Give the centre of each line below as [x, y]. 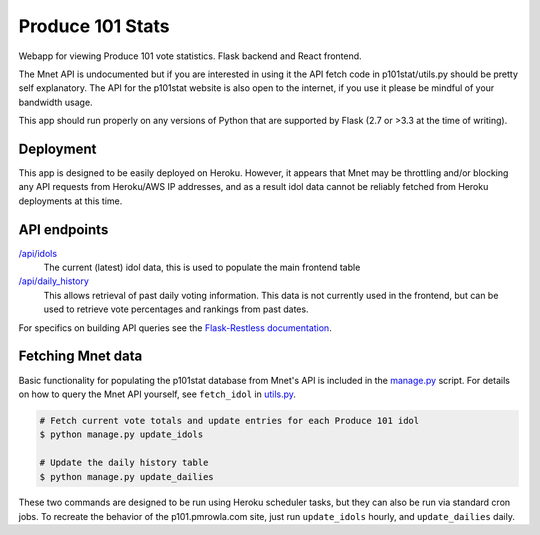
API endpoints [63, 229]
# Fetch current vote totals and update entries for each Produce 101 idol [229, 420]
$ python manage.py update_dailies [126, 476]
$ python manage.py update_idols [121, 434]
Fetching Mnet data [80, 356]
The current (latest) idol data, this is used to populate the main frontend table [202, 267]
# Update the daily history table [124, 463]
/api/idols [38, 253]
